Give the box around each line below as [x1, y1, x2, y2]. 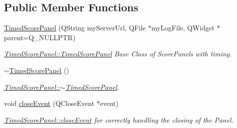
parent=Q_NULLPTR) [4, 32, 76, 42]
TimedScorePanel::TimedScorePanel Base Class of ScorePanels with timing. [4, 49, 232, 59]
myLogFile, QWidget [151, 23, 215, 33]
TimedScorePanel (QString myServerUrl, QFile [4, 23, 146, 33]
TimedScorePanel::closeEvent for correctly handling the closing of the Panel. [4, 114, 234, 125]
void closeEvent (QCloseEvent [4, 98, 95, 108]
